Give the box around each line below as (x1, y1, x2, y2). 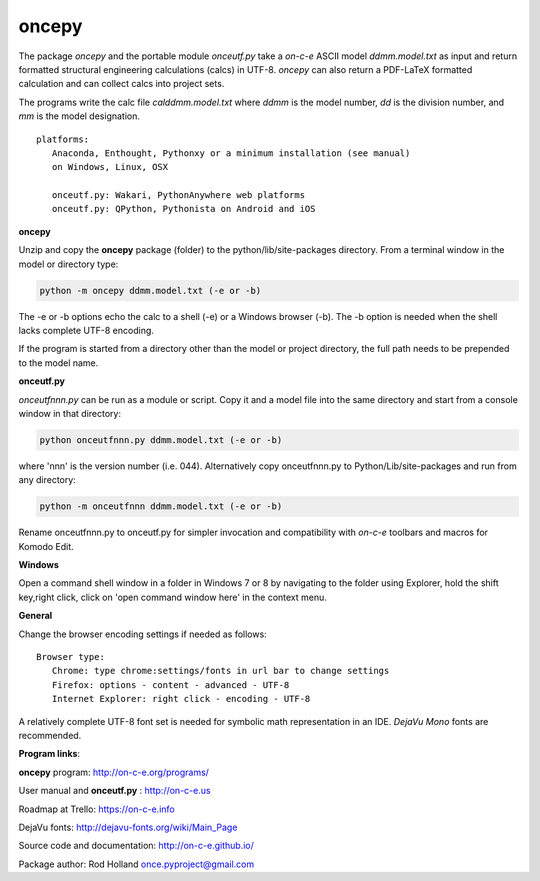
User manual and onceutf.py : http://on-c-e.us (18, 785, 211, 797)
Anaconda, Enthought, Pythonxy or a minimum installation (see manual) (51, 147, 411, 159)
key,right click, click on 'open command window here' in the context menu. (18, 591, 327, 603)
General (18, 610, 53, 622)
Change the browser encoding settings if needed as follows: (18, 628, 267, 640)
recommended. (18, 729, 82, 741)
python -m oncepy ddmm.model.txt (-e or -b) (39, 285, 262, 296)
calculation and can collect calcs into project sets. (18, 78, 225, 90)
